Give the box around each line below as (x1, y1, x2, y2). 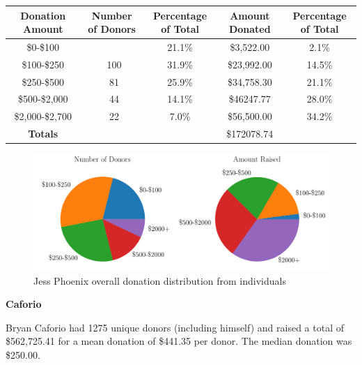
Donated (228, 22, 271, 36)
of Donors (88, 22, 136, 36)
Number (91, 8, 132, 22)
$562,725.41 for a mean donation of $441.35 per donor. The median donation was (6, 334, 352, 348)
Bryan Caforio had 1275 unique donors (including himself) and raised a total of (6, 320, 344, 334)
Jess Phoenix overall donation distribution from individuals (33, 273, 286, 288)
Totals (28, 126, 58, 141)
